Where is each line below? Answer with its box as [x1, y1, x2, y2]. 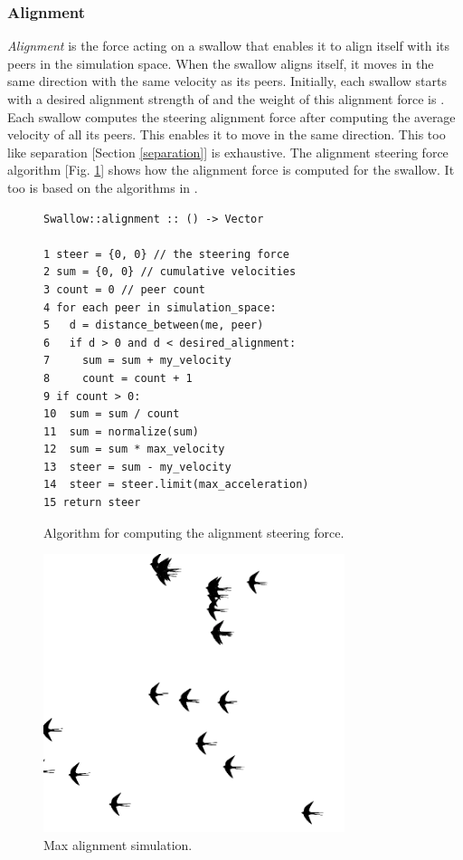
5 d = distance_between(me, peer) [43, 319, 264, 332]
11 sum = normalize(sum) [43, 425, 199, 438]
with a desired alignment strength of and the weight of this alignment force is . [7, 90, 445, 108]
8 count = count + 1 [43, 371, 193, 385]
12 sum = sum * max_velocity [43, 443, 225, 456]
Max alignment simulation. [43, 835, 193, 854]
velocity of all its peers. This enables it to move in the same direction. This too [7, 125, 446, 144]
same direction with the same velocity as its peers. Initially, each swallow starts [7, 72, 447, 91]
